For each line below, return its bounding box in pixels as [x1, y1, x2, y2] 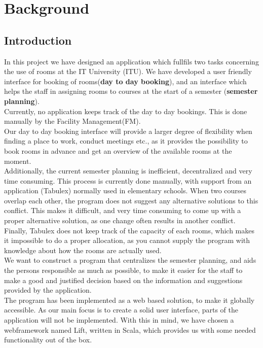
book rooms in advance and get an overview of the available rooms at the [4, 145, 232, 156]
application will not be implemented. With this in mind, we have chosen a [4, 315, 234, 325]
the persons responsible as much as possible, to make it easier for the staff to [4, 265, 243, 275]
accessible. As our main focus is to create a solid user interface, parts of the [4, 304, 238, 315]
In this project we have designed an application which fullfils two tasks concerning [4, 56, 259, 66]
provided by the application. [4, 285, 92, 295]
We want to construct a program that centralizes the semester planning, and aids [4, 255, 256, 265]
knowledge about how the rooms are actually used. [4, 245, 162, 255]
